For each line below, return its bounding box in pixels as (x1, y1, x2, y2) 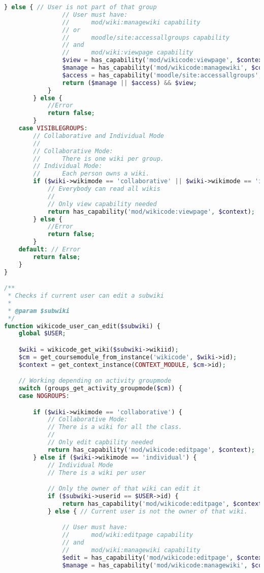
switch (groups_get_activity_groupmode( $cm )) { (18, 385, 182, 392)
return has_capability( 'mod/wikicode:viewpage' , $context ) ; (47, 208, 255, 215)
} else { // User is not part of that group (4, 4, 157, 11)
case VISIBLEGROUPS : (18, 125, 88, 132)
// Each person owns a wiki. (33, 170, 150, 178)
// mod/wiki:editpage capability (62, 531, 193, 539)
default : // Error (18, 246, 81, 253)
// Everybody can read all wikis (47, 185, 160, 192)
